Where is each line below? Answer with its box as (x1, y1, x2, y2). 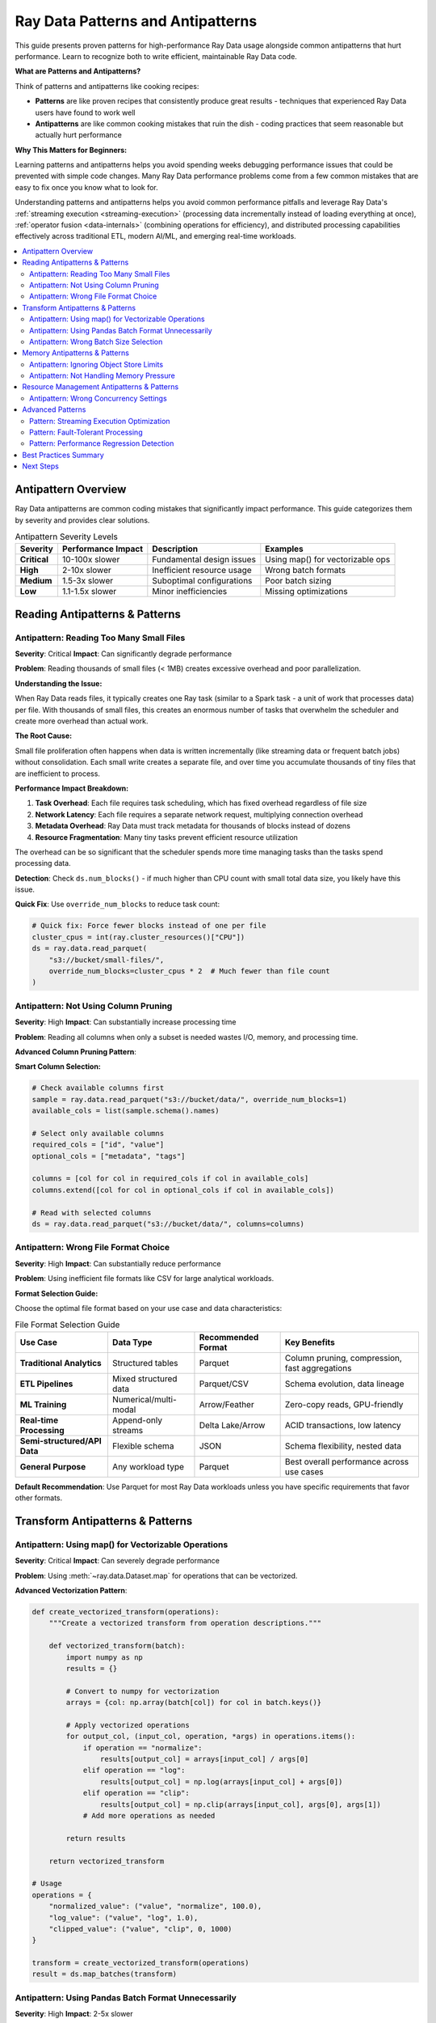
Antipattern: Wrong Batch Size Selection (29, 337, 163, 346)
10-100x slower (61, 554, 120, 566)
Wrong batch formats (265, 565, 346, 576)
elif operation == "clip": (82, 1788, 190, 1798)
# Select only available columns (31, 1129, 165, 1138)
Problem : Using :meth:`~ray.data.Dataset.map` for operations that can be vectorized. (15, 1571, 298, 1580)
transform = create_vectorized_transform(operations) (31, 1958, 249, 1968)
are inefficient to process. (15, 769, 101, 778)
